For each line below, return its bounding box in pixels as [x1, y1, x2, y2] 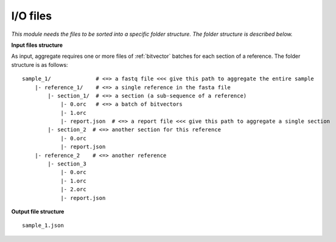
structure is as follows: [11, 61, 68, 68]
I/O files [11, 9, 52, 22]
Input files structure [11, 41, 63, 49]
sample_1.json [22, 222, 64, 229]
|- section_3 [47, 161, 86, 167]
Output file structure [11, 207, 65, 215]
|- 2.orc [60, 186, 86, 193]
